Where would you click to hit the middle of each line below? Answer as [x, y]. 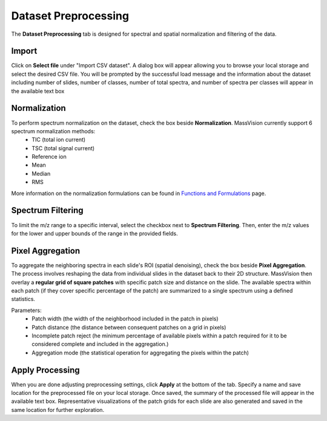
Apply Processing [45, 370]
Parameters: [26, 310]
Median [41, 173]
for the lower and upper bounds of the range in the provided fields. [94, 233]
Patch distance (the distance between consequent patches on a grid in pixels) [129, 327]
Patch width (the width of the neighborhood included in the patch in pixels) [125, 319]
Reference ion [49, 157]
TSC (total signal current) [63, 148]
